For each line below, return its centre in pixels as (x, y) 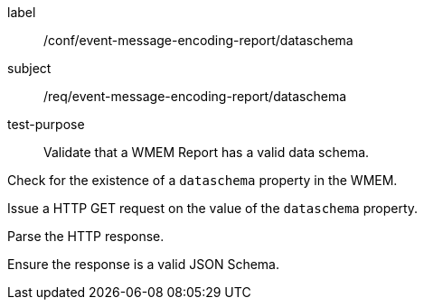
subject (29, 68)
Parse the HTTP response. (86, 236)
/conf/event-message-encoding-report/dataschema (198, 40)
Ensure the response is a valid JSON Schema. (143, 264)
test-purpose (46, 124)
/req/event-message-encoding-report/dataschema (195, 96)
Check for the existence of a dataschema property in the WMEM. (203, 180)
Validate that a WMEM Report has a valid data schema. (207, 152)
